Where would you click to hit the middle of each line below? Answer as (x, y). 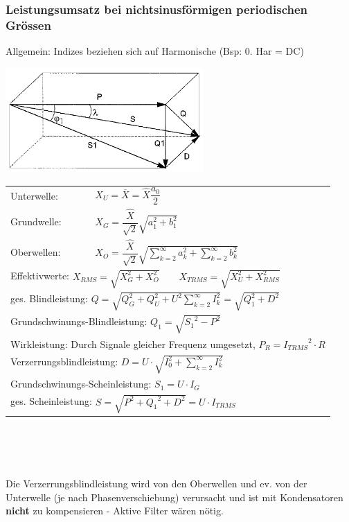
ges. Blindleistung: (49, 298)
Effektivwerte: (40, 276)
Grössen (28, 25)
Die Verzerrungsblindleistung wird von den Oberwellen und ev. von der (156, 484)
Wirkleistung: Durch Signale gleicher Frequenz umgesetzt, (133, 343)
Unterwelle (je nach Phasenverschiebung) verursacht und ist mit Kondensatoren (174, 497)
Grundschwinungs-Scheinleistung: (81, 384)
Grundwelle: (36, 221)
